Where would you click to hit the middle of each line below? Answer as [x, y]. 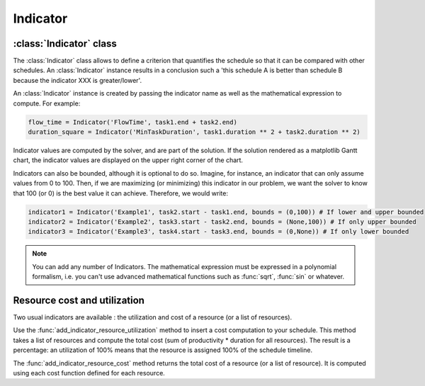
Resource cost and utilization [79, 300]
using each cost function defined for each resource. [89, 373]
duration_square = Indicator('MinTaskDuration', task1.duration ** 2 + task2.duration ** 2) [194, 132]
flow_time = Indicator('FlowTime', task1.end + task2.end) [132, 122]
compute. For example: [47, 103]
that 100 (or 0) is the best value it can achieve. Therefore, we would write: [120, 193]
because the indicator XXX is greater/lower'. [77, 80]
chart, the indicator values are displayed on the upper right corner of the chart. [128, 160]
